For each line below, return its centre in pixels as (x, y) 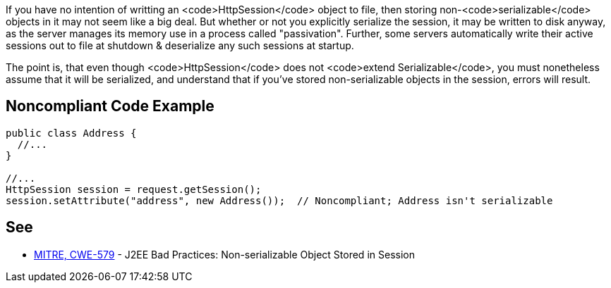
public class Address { (71, 133)
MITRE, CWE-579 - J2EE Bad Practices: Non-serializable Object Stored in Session (224, 254)
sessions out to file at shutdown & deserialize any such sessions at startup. (180, 45)
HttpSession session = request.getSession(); (134, 189)
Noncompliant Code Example (110, 106)
